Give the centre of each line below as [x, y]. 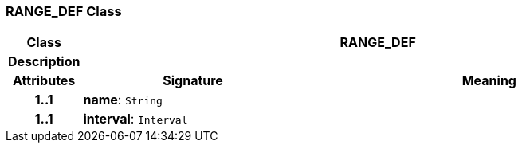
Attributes [44, 81]
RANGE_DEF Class [64, 11]
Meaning [489, 81]
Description [44, 62]
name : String [123, 100]
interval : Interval [135, 119]
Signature [193, 81]
